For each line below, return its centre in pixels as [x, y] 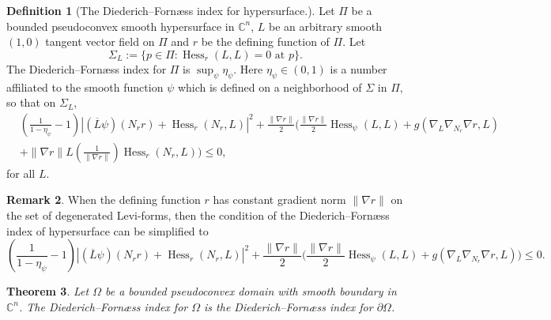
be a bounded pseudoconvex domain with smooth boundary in [251, 291]
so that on [31, 102]
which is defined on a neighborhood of [270, 87]
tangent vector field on [100, 41]
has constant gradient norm [279, 200]
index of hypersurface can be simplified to [108, 230]
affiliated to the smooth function [85, 87]
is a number [359, 68]
